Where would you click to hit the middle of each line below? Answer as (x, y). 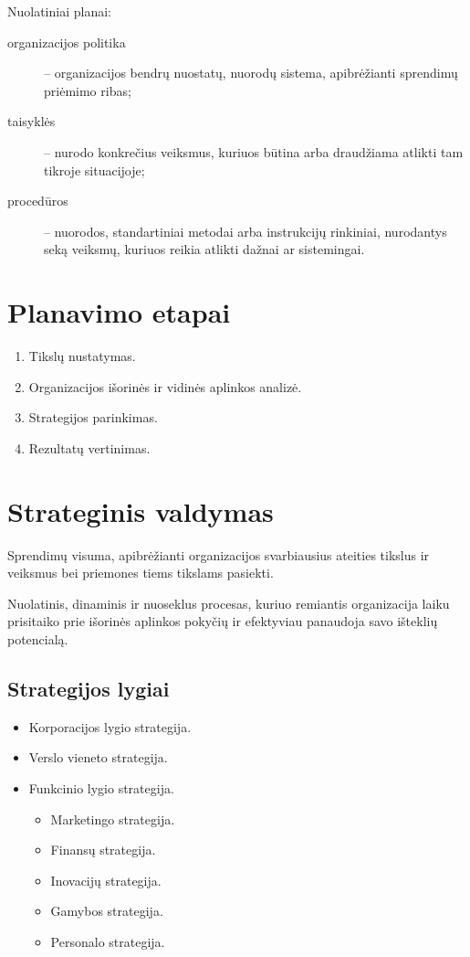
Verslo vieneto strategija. (98, 757)
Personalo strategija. (108, 941)
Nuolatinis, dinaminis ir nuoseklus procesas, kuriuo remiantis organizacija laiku (229, 603)
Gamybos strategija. (107, 911)
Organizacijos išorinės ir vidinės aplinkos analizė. (165, 386)
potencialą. (38, 638)
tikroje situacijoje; (94, 170)
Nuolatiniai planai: (59, 11)
